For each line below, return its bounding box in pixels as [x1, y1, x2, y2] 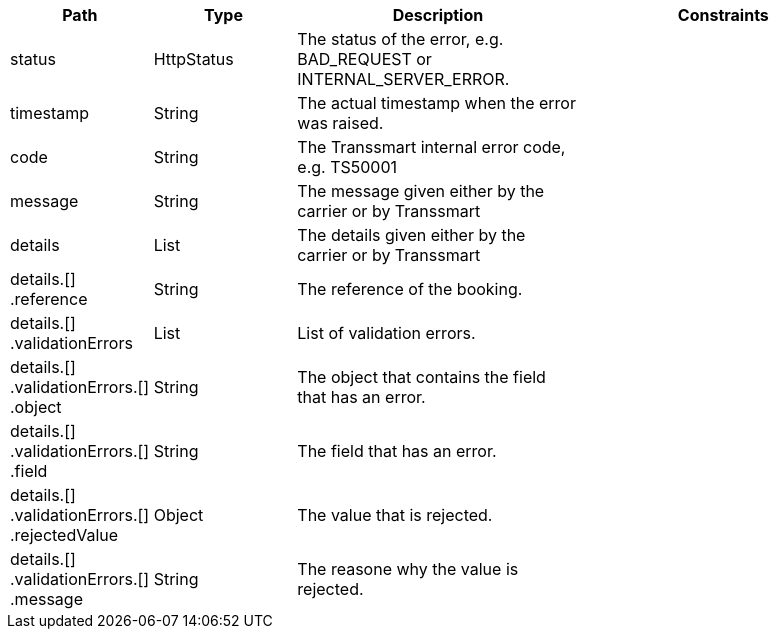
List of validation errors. [297, 323, 476, 343]
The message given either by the [297, 181, 545, 201]
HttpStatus [153, 49, 234, 69]
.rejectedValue [10, 525, 119, 545]
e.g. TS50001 [297, 157, 398, 177]
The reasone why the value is [297, 559, 519, 579]
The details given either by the [297, 225, 526, 245]
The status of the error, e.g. [297, 29, 504, 49]
